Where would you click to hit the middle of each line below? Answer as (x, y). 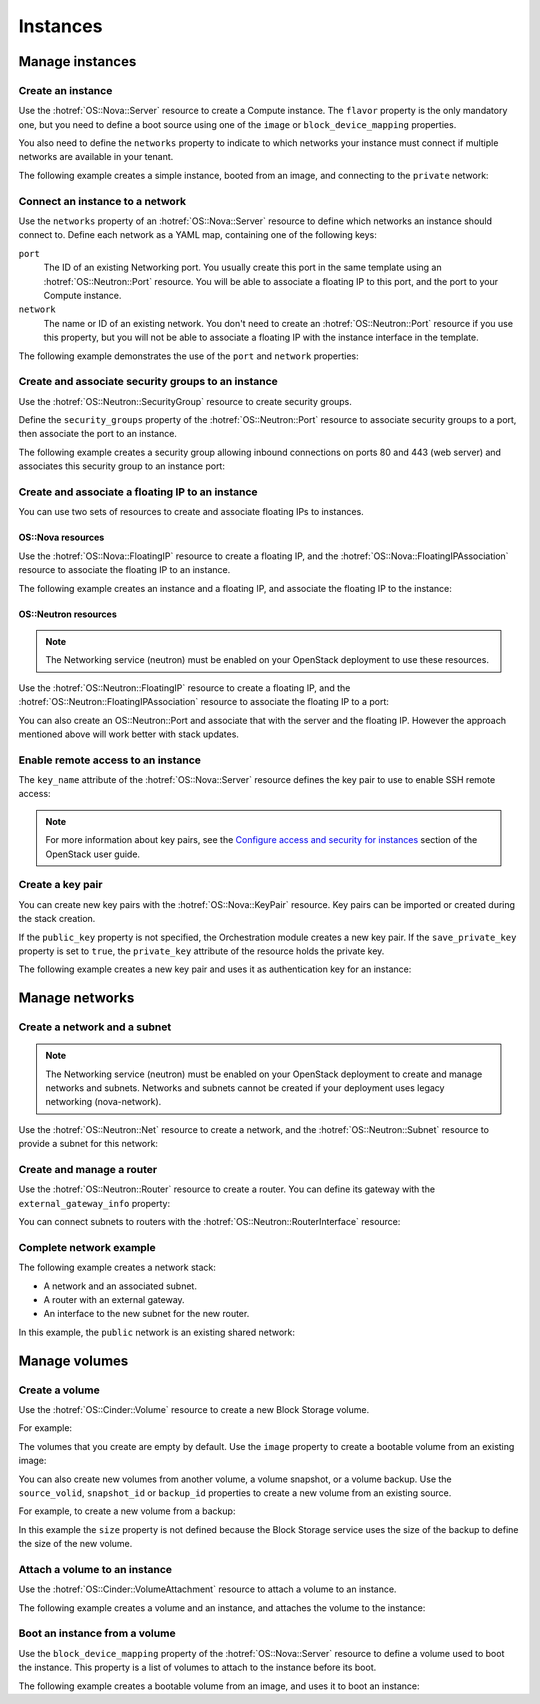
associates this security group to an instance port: (121, 466)
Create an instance (65, 90)
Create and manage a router (88, 1169)
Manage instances (77, 61)
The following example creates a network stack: (117, 1267)
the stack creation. (57, 919)
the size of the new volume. (75, 1544)
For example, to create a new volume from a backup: (127, 1511)
